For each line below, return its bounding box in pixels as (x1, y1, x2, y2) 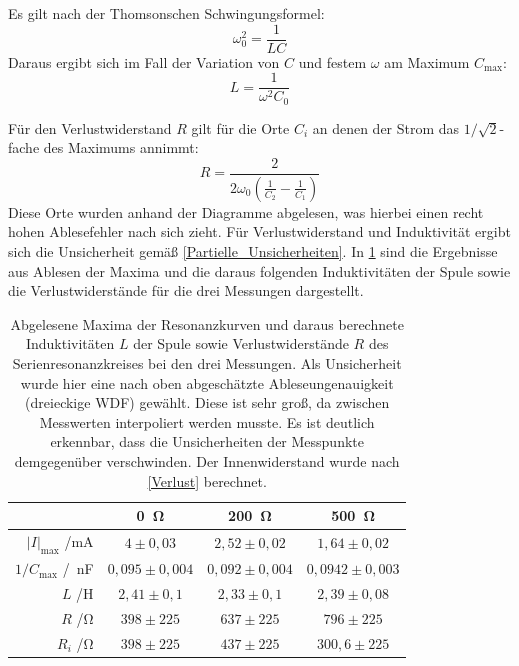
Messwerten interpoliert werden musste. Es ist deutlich (39, 411, 375, 432)
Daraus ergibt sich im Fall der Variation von (8, 51, 280, 72)
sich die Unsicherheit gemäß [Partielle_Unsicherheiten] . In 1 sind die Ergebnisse (8, 241, 498, 262)
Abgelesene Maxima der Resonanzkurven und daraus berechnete (10, 313, 404, 334)
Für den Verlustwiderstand (8, 117, 172, 138)
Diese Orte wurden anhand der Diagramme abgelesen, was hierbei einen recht (8, 201, 484, 222)
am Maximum (384, 51, 470, 72)
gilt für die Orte (191, 117, 290, 138)
